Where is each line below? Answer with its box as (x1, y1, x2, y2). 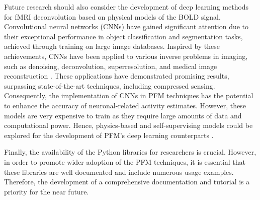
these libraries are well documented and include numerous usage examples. (4, 166, 234, 177)
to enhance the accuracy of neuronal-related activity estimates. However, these (4, 100, 246, 110)
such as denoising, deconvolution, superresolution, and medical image (4, 60, 217, 71)
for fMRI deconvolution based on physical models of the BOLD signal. (4, 11, 221, 22)
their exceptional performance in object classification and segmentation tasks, (4, 31, 243, 41)
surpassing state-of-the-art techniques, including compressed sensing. (4, 80, 215, 91)
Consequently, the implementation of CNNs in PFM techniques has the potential (4, 90, 253, 101)
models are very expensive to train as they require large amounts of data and (4, 110, 242, 120)
